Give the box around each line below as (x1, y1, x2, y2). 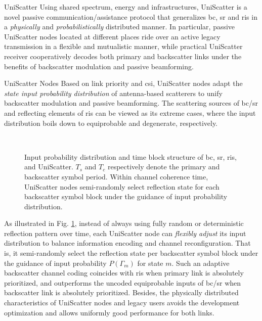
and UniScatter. (24, 161, 73, 172)
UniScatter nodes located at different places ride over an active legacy (4, 31, 221, 41)
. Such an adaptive (171, 257, 230, 268)
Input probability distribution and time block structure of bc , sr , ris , (24, 151, 237, 162)
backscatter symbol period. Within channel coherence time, (24, 171, 208, 181)
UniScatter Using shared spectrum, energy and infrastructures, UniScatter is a (4, 2, 247, 12)
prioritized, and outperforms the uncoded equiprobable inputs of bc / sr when (4, 277, 241, 288)
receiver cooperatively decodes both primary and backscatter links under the (4, 51, 242, 61)
